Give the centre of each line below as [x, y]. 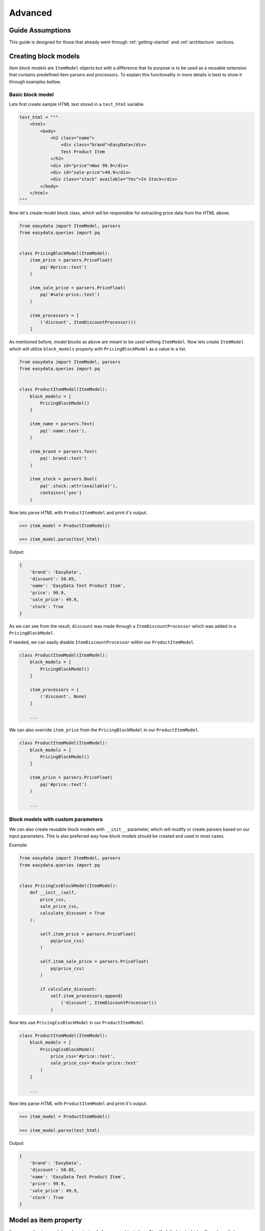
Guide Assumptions [40, 30]
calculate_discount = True [72, 913]
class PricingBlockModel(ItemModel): [65, 253]
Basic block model [31, 95]
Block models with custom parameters [56, 819]
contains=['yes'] [61, 493]
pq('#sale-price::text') [70, 295]
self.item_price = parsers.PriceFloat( [88, 934]
